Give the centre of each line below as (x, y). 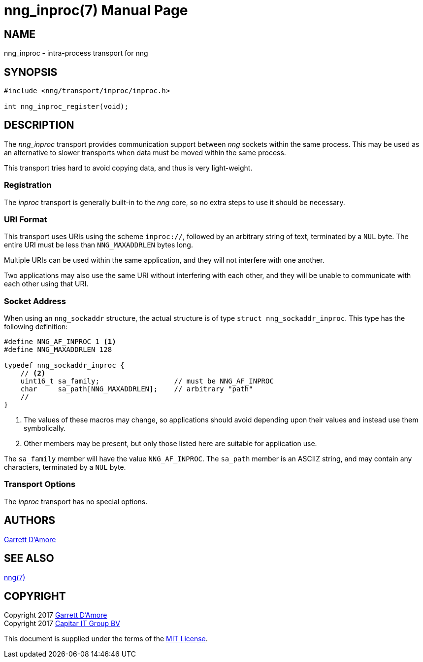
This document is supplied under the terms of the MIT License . (106, 639)
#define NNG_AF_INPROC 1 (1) (60, 342)
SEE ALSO (29, 558)
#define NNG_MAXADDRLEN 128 (58, 350)
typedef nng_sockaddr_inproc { (64, 366)
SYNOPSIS (31, 72)
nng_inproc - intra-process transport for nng (76, 53)
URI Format (26, 219)
